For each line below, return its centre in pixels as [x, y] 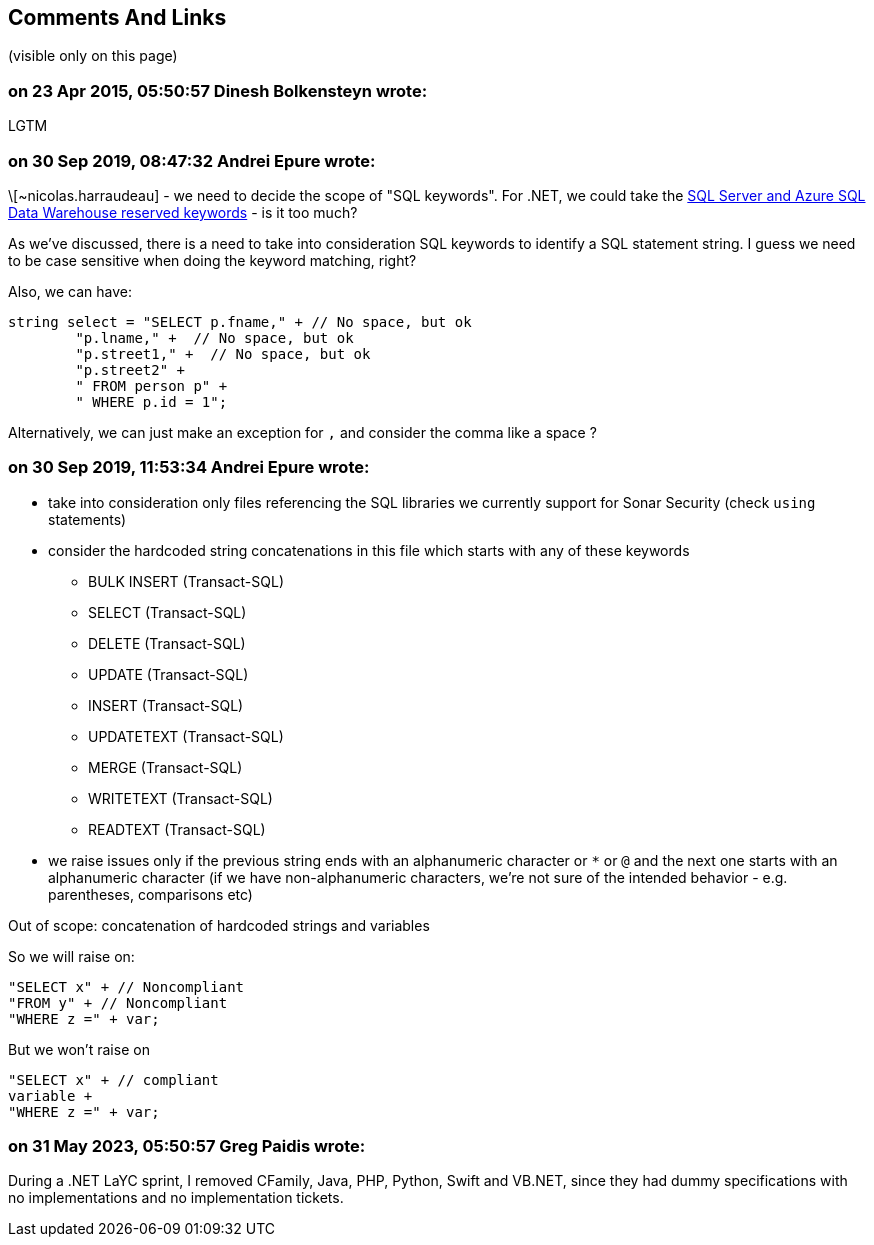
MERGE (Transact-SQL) [165, 767]
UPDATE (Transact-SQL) [168, 674]
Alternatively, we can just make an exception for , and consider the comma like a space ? [302, 432]
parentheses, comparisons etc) [150, 894]
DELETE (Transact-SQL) [167, 643]
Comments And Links [117, 17]
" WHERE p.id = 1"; [151, 401]
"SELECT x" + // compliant [113, 1079]
